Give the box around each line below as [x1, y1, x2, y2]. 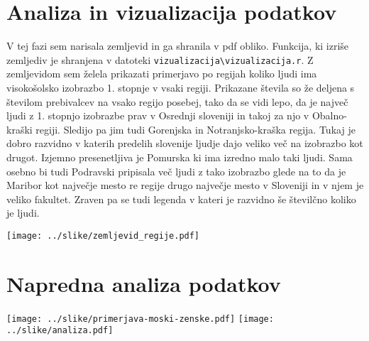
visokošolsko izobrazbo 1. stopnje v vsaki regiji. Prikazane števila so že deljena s [6, 80, 355, 94]
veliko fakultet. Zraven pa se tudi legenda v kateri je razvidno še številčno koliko [6, 191, 356, 206]
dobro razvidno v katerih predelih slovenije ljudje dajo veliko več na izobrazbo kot [6, 136, 363, 151]
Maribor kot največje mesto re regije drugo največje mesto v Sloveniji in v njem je [6, 178, 364, 193]
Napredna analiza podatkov [6, 269, 281, 298]
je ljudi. [6, 205, 40, 220]
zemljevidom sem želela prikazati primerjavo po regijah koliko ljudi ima [6, 66, 317, 81]
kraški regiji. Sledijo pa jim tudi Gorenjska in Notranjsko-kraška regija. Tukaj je [6, 121, 356, 136]
